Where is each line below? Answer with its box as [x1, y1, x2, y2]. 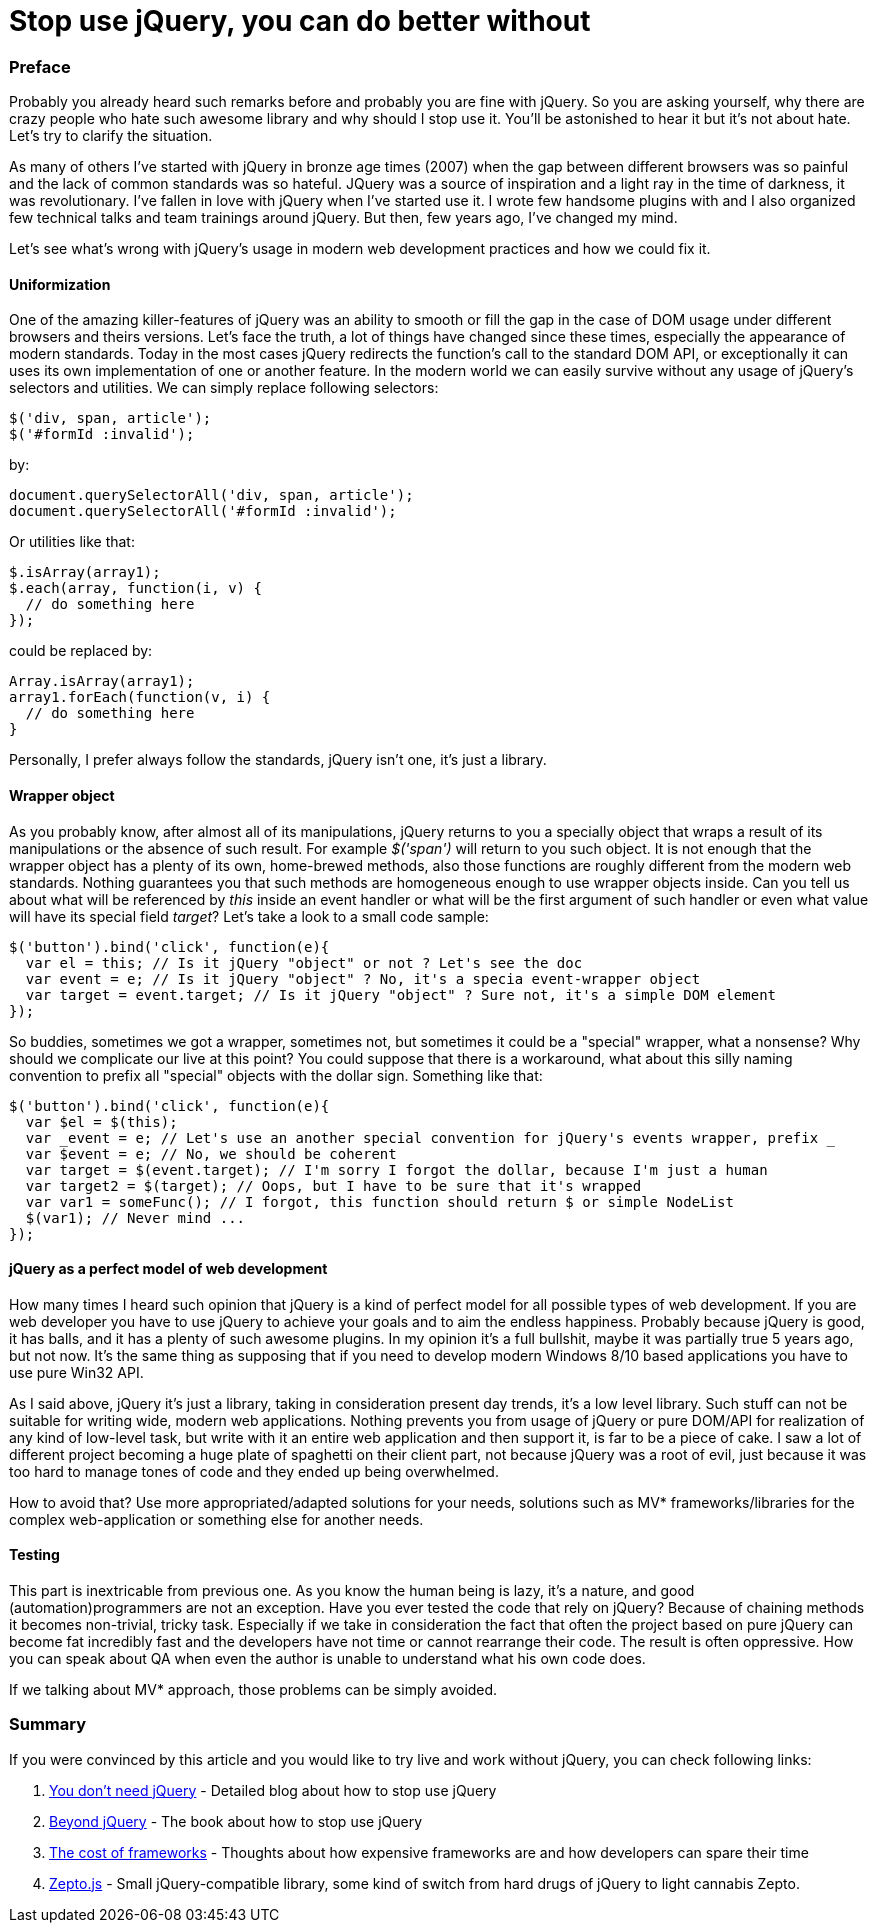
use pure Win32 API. [9, 1363, 144, 1381]
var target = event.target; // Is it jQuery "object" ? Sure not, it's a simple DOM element [25, 986, 777, 1003]
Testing [9, 1546, 60, 1564]
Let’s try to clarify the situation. [9, 127, 213, 145]
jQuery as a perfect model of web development [9, 1260, 328, 1278]
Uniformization [9, 275, 111, 293]
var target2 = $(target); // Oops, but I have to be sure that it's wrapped [25, 1177, 642, 1194]
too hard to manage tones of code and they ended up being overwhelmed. [9, 1462, 499, 1480]
